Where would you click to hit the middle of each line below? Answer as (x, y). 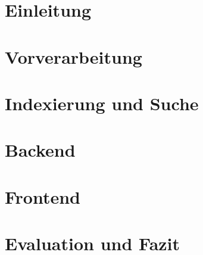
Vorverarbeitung (74, 56)
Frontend (43, 196)
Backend (40, 150)
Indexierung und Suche (102, 103)
